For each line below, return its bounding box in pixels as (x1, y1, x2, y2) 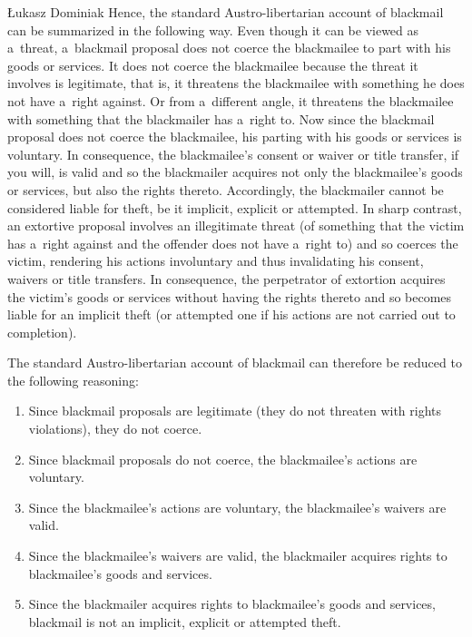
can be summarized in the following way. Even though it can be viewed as (7, 20, 419, 39)
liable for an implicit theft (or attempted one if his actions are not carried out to (7, 305, 456, 324)
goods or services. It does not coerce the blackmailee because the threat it (7, 55, 418, 74)
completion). (7, 322, 77, 341)
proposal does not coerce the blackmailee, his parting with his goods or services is (7, 127, 462, 146)
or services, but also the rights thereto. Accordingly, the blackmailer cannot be (7, 180, 444, 199)
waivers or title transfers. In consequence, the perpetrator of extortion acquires (7, 269, 446, 288)
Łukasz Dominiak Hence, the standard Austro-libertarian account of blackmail (7, 3, 444, 21)
